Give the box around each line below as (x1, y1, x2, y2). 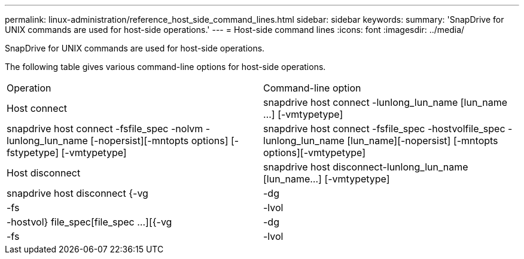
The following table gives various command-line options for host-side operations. (5, 62, 326, 72)
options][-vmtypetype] (263, 147, 366, 159)
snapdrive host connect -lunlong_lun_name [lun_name (263, 96, 507, 108)
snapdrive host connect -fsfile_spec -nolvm (7, 123, 203, 135)
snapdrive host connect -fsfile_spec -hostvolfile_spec (263, 123, 505, 135)
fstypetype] (7, 147, 59, 159)
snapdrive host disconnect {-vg (7, 187, 148, 199)
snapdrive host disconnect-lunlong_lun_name (263, 161, 468, 173)
